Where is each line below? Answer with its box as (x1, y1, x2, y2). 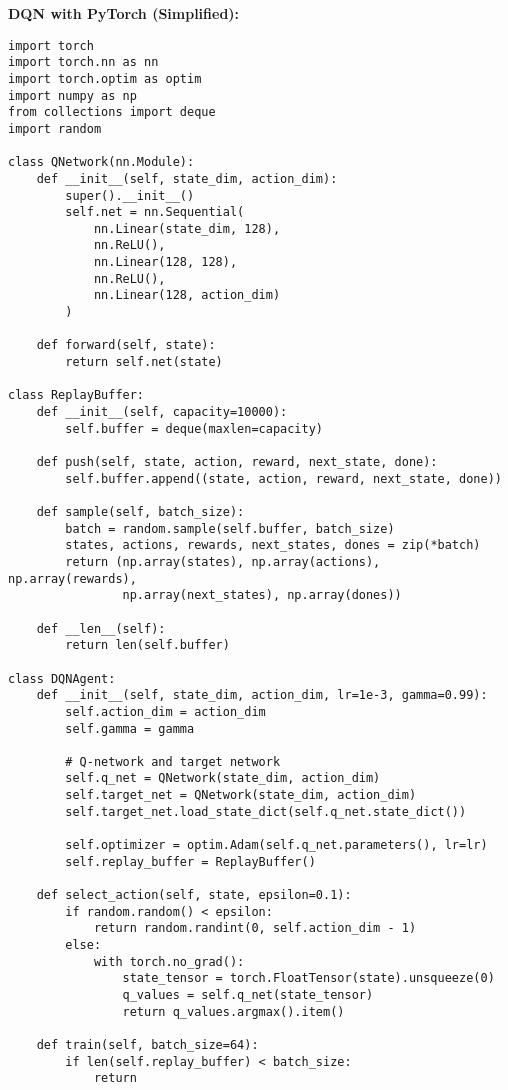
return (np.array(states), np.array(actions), (65, 554, 381, 569)
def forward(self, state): (36, 338, 216, 353)
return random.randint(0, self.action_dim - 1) (93, 921, 417, 936)
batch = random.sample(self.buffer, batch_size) (65, 521, 395, 536)
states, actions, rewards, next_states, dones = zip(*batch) (65, 538, 481, 553)
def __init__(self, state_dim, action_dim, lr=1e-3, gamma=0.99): (36, 688, 488, 703)
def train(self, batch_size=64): (36, 1037, 259, 1052)
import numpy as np (8, 88, 137, 103)
